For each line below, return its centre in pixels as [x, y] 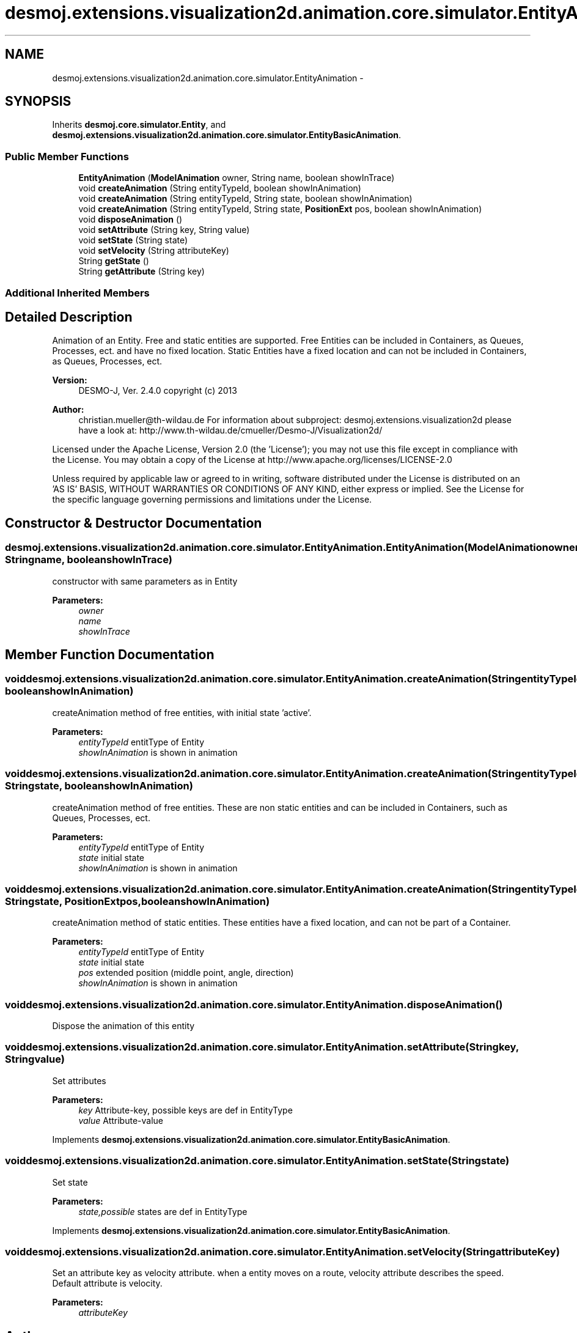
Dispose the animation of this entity [123, 1026]
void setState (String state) [133, 240]
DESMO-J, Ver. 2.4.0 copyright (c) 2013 [158, 391]
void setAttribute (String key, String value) [164, 230]
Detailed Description [69, 317]
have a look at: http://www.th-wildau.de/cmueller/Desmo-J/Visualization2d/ [230, 430]
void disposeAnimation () [130, 220]
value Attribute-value [121, 1120]
